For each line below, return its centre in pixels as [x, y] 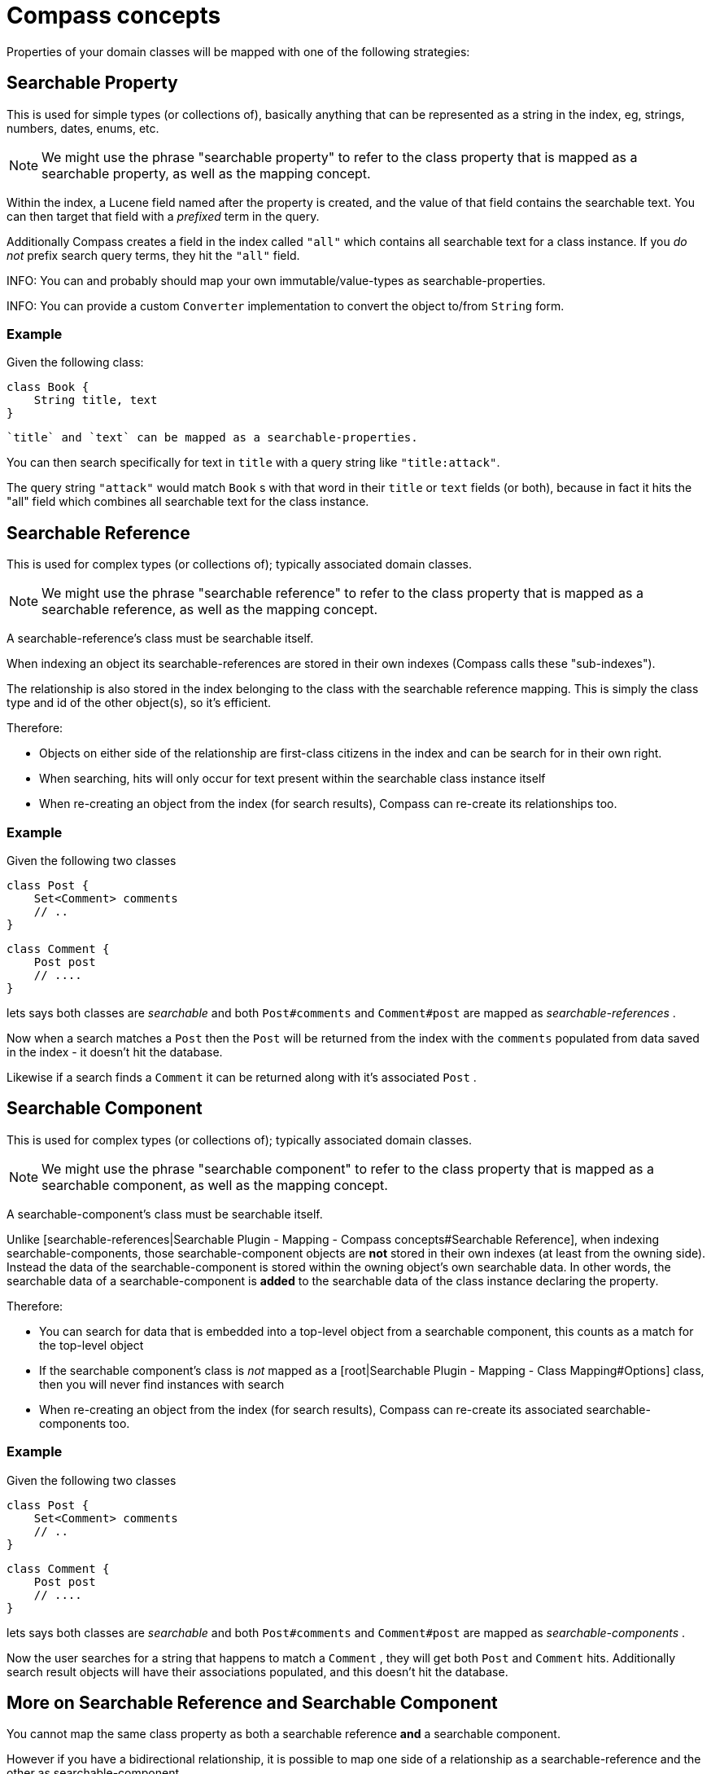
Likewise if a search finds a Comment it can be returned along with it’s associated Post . [242, 1077]
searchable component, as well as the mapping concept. [215, 1185]
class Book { [48, 387]
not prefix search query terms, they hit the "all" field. [153, 255]
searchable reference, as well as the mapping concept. [210, 610]
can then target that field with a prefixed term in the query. [163, 216]
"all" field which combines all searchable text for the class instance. [188, 502]
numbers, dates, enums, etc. [83, 128]
